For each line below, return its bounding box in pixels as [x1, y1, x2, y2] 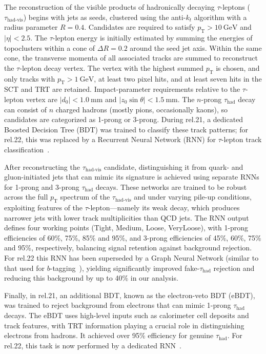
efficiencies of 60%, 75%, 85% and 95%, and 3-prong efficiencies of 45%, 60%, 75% [4, 232, 261, 243]
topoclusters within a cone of [4, 42, 95, 53]
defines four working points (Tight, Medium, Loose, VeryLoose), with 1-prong [4, 222, 249, 233]
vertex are [26, 93, 57, 104]
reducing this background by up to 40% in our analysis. [4, 272, 178, 283]
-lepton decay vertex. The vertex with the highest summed [19, 62, 203, 73]
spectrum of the [60, 191, 110, 202]
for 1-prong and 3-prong [4, 181, 79, 192]
